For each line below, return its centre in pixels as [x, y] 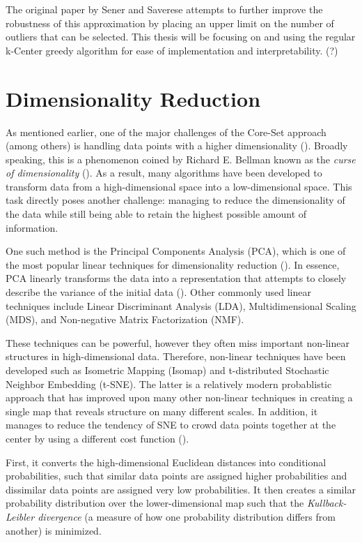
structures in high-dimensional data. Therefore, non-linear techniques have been [176, 356]
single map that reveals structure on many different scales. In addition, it [162, 411]
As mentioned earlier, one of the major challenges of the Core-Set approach [166, 132]
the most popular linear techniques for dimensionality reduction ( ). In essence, [173, 264]
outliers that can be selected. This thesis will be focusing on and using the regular [181, 37]
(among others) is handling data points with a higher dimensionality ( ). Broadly [177, 146]
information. [32, 227]
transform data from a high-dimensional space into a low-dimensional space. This [179, 186]
